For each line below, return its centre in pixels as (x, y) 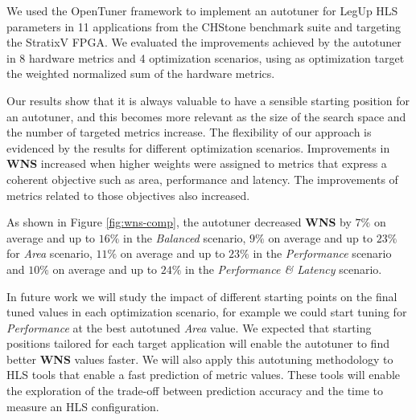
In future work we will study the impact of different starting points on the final (202, 296)
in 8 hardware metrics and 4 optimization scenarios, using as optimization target (206, 57)
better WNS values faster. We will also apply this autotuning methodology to (200, 359)
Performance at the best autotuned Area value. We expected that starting (189, 327)
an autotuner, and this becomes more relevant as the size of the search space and (206, 116)
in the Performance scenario (322, 253)
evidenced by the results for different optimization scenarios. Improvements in (198, 147)
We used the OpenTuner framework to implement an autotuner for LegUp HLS (202, 10)
